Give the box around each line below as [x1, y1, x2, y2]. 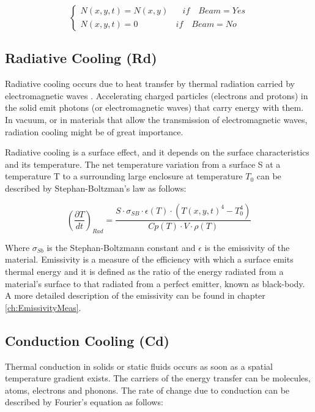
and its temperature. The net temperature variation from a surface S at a [5, 157, 281, 170]
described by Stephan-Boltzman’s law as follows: [5, 181, 187, 194]
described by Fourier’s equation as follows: [5, 395, 163, 408]
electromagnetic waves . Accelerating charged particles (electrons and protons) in [5, 89, 308, 102]
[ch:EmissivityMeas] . [5, 301, 81, 313]
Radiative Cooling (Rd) [5, 48, 157, 67]
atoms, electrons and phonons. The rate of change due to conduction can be [5, 383, 290, 396]
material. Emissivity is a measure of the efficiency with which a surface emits [5, 253, 294, 266]
